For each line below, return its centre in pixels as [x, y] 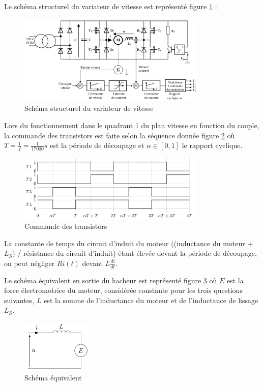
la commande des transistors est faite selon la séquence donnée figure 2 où [120, 135]
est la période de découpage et [97, 145]
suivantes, [19, 300]
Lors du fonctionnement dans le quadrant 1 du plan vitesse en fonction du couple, [132, 125]
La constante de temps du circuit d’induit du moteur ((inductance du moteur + [129, 243]
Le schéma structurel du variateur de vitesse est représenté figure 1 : [111, 6]
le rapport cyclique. [212, 145]
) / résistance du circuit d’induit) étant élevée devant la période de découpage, [135, 253]
